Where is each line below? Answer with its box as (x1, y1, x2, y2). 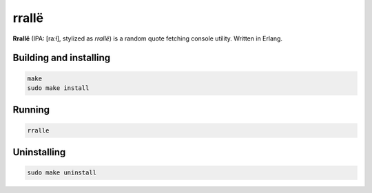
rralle (27, 126, 50, 134)
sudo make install (27, 84, 90, 92)
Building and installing (12, 52, 110, 64)
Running (12, 104, 50, 116)
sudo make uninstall (27, 169, 96, 177)
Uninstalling (12, 146, 66, 158)
